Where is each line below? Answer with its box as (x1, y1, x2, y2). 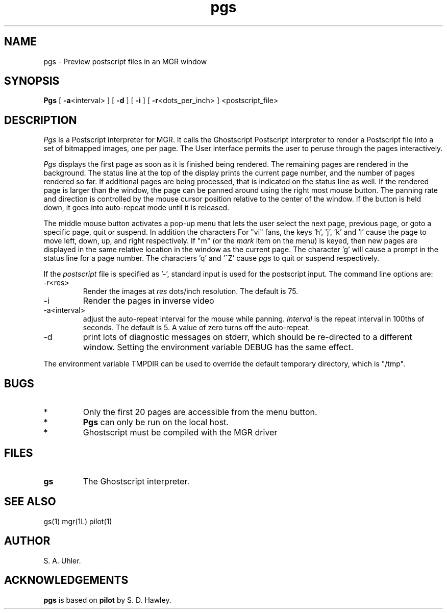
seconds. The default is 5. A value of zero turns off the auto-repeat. (83, 323, 310, 332)
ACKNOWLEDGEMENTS (4, 574, 129, 587)
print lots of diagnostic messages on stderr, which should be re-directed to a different (83, 332, 412, 342)
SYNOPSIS (4, 75, 60, 88)
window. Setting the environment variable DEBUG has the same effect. (83, 342, 354, 353)
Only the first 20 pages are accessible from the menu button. (83, 407, 317, 418)
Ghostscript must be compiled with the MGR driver (83, 427, 278, 438)
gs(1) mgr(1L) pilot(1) (43, 517, 112, 526)
